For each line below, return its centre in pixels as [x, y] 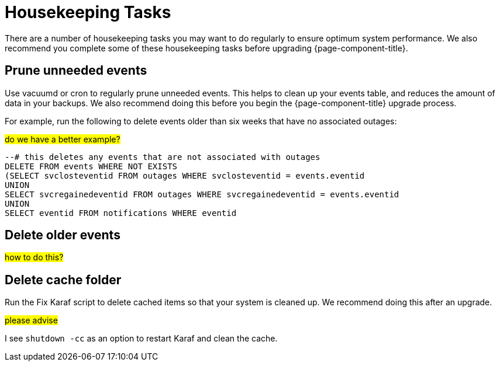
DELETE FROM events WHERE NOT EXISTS [91, 166]
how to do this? [34, 257]
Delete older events [63, 235]
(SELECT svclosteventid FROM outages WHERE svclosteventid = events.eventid [185, 175]
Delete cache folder [63, 280]
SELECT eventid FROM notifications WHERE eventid [121, 213]
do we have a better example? [63, 139]
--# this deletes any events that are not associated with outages [163, 157]
